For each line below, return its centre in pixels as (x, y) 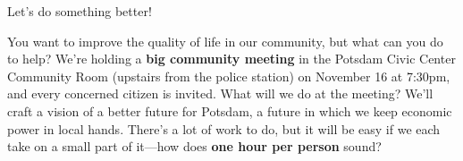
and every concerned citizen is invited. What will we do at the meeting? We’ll (220, 93)
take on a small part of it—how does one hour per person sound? (194, 146)
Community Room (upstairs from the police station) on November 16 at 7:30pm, (229, 76)
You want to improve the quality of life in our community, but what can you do (225, 41)
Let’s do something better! (80, 11)
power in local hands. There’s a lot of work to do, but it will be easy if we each (224, 128)
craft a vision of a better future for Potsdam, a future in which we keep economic (230, 110)
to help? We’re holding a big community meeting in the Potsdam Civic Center (231, 59)
